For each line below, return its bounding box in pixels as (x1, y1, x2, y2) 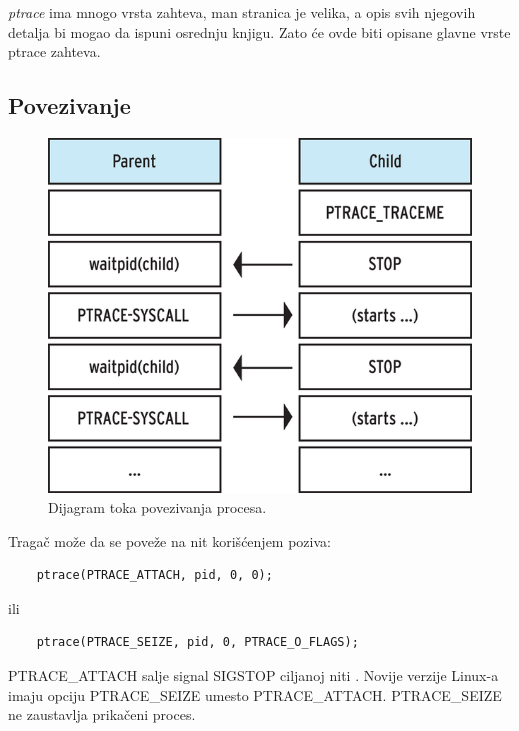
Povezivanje (8, 90, 131, 121)
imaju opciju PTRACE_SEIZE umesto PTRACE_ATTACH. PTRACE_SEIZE (8, 684, 502, 705)
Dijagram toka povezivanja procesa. (48, 497, 267, 518)
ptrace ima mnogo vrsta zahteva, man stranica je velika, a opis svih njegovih (8, 2, 476, 22)
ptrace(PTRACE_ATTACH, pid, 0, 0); (36, 568, 273, 583)
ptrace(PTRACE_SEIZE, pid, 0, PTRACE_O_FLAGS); (36, 635, 359, 650)
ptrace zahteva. (8, 41, 101, 62)
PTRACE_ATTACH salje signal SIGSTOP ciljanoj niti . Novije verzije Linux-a (8, 665, 499, 685)
